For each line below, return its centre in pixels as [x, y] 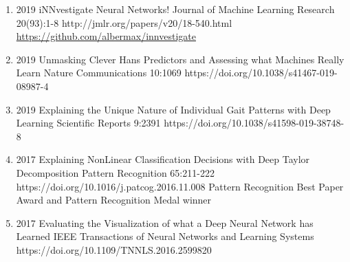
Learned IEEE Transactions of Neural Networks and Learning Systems [165, 236]
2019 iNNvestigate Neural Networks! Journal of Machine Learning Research [175, 9]
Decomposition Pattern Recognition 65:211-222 [115, 172]
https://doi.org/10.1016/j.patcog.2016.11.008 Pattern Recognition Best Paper [180, 186]
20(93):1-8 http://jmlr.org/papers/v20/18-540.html [124, 22]
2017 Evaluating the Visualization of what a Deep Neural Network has [165, 222]
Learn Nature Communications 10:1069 [99, 73]
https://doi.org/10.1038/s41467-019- [261, 73]
